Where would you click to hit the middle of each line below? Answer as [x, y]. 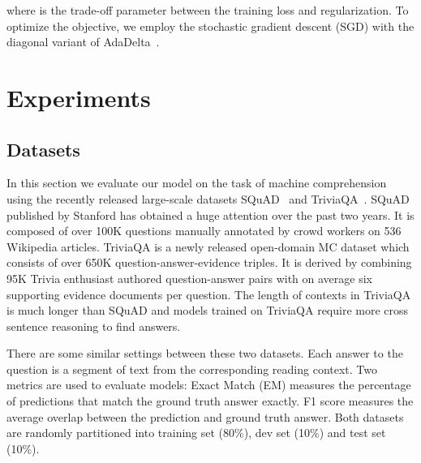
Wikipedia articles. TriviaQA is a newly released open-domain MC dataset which [208, 246]
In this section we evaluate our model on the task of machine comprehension [197, 183]
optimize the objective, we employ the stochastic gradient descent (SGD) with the [210, 26]
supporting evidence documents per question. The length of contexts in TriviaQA [209, 294]
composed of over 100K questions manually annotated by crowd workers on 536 [204, 231]
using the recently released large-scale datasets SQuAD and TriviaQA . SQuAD [208, 198]
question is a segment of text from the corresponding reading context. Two [192, 369]
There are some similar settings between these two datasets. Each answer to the [205, 353]
